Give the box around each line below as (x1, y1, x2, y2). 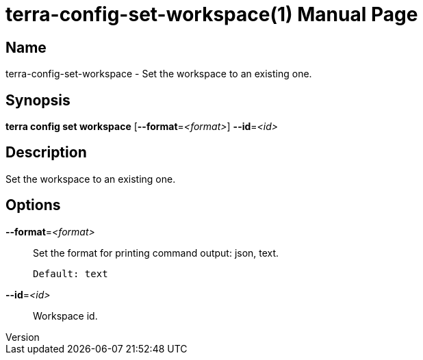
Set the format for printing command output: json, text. (33, 246, 279, 259)
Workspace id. (33, 309, 98, 322)
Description (5, 144, 87, 162)
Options (5, 196, 61, 214)
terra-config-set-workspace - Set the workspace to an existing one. (5, 68, 312, 80)
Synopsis (5, 91, 70, 109)
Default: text (33, 268, 108, 279)
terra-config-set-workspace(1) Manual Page (5, 3, 418, 26)
